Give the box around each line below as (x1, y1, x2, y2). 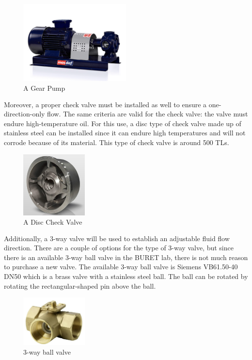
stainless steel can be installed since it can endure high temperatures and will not (4, 128, 246, 138)
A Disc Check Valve (23, 217, 82, 227)
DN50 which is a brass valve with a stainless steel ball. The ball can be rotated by (4, 271, 248, 281)
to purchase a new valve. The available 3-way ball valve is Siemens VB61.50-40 (4, 262, 238, 272)
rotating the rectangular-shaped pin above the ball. (4, 280, 156, 291)
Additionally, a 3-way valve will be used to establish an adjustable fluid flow (4, 233, 230, 243)
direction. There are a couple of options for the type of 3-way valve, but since (4, 243, 234, 253)
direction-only (4, 109, 45, 119)
